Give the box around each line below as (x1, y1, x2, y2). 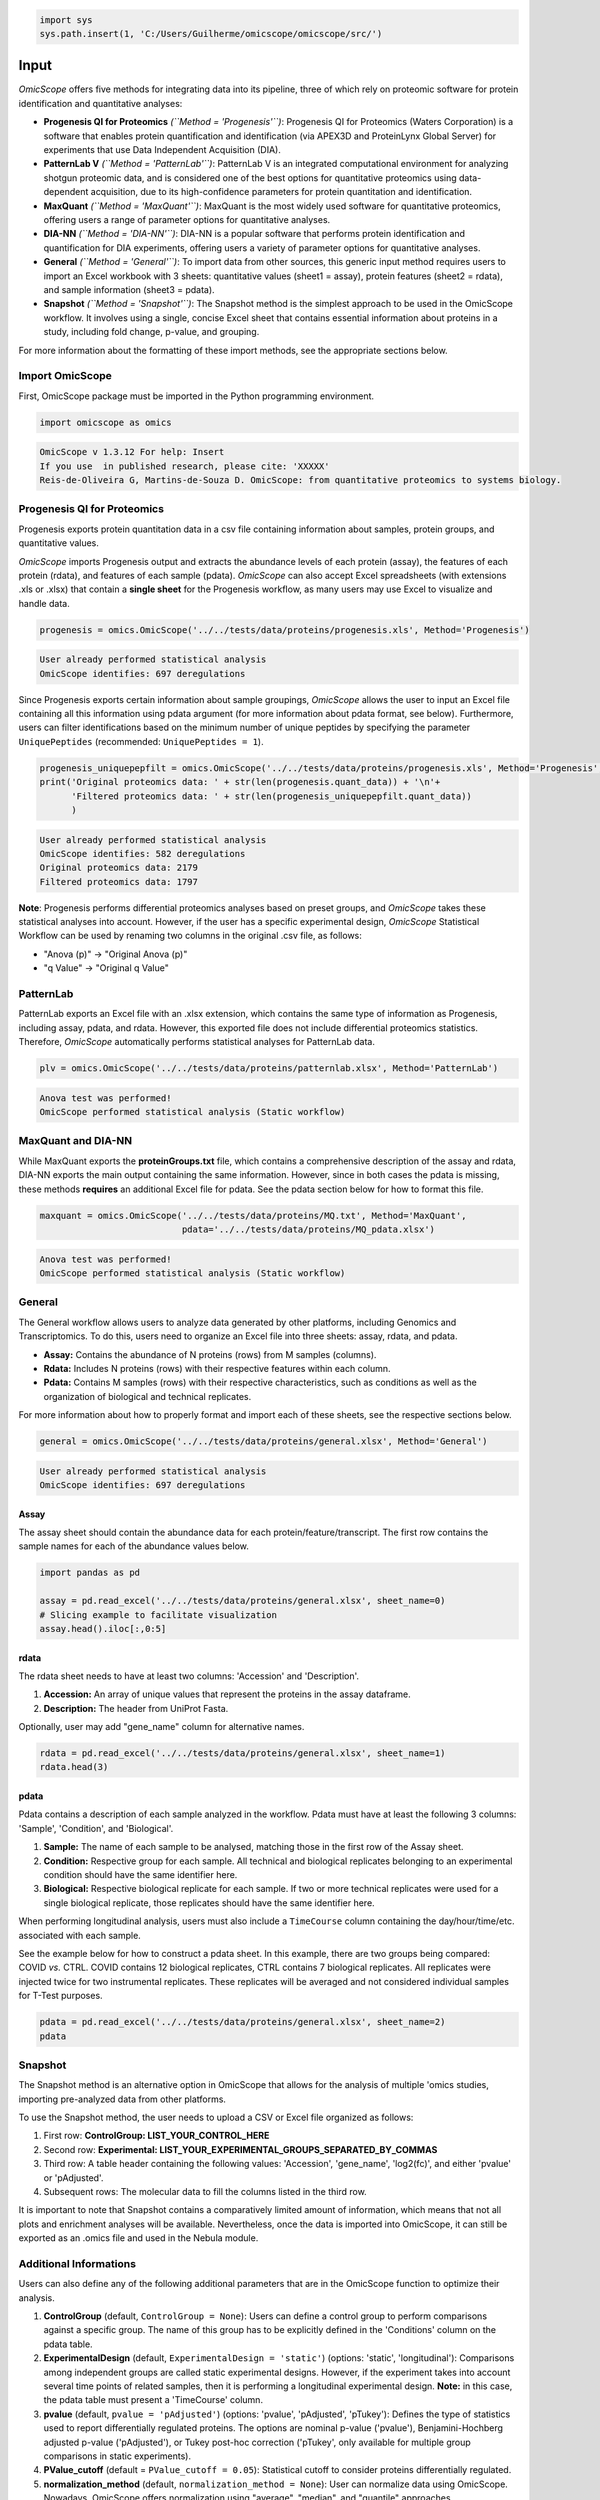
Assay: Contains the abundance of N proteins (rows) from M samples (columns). (43, 1348, 377, 1360)
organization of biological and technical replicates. (43, 1390, 252, 1402)
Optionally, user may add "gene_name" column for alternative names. (18, 1721, 305, 1733)
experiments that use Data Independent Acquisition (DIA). (43, 144, 282, 156)
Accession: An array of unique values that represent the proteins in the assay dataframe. (43, 1688, 412, 1700)
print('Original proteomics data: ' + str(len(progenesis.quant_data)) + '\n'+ (39, 776, 441, 788)
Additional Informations (18, 2256, 137, 2270)
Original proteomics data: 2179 (39, 862, 199, 874)
